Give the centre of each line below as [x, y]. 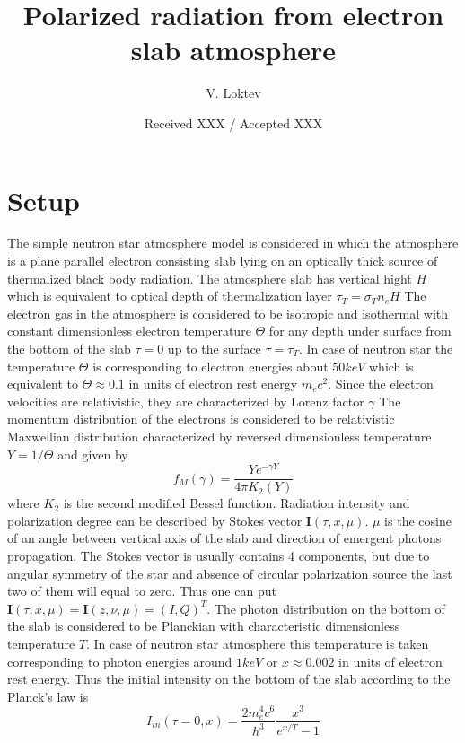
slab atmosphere [233, 50]
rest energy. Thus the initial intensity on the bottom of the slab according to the [229, 679]
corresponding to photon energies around [120, 661]
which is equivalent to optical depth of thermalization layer [170, 296]
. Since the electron [381, 384]
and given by [93, 454]
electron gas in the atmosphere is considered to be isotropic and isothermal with [228, 313]
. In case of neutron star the [376, 348]
